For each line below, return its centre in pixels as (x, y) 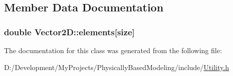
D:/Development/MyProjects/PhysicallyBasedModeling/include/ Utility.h (116, 67)
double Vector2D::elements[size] (69, 32)
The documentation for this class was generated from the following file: (113, 50)
